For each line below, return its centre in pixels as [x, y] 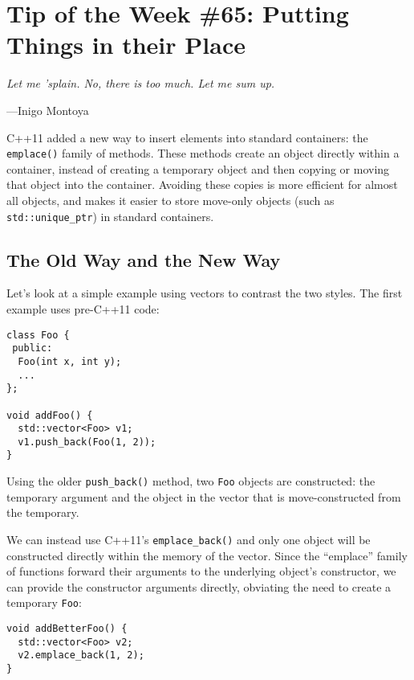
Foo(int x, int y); [70, 361]
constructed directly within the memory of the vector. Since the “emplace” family [207, 555]
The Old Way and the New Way [144, 259]
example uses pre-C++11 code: [83, 308]
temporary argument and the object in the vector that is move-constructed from [204, 496]
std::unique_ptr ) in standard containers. [110, 216]
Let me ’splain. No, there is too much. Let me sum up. [141, 83]
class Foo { [38, 335]
